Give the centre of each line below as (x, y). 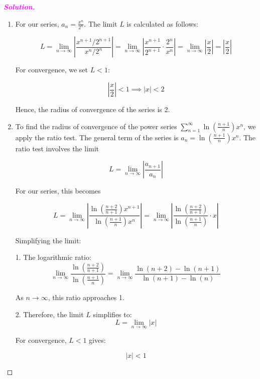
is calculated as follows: (162, 23)
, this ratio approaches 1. (86, 297)
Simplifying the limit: (48, 240)
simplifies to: (112, 314)
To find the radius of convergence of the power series (96, 126)
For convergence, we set (51, 70)
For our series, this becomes (58, 191)
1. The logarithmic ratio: (53, 257)
